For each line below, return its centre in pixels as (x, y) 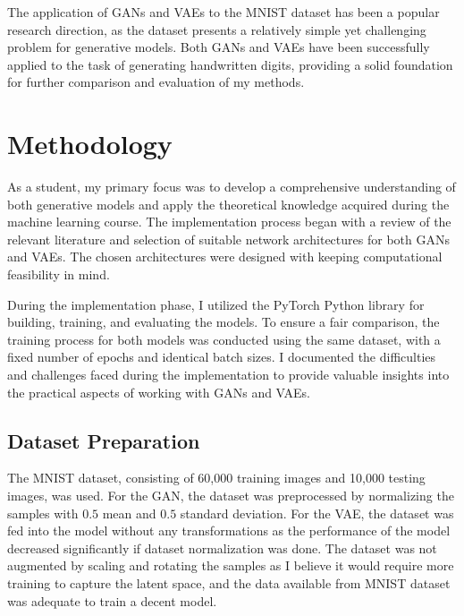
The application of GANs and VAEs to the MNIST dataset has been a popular (224, 12)
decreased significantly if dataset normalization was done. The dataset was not (222, 548)
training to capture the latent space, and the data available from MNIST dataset (229, 582)
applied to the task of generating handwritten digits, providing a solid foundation (230, 64)
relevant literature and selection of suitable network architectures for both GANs (228, 239)
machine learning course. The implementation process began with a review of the (229, 222)
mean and (129, 513)
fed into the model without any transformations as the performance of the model (229, 530)
